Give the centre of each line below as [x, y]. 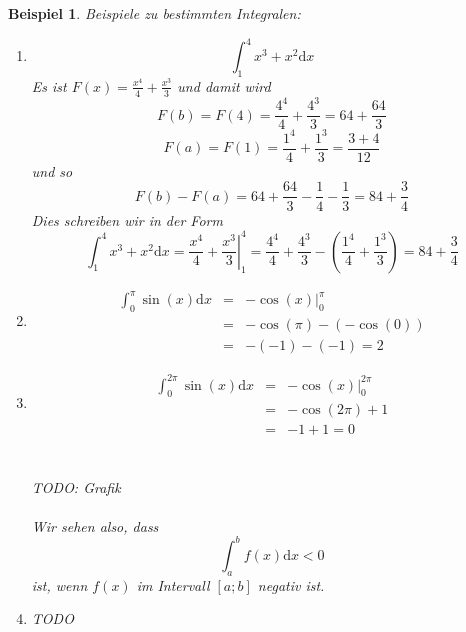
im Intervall [173, 584]
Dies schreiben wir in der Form [127, 219]
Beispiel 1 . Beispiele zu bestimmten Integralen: [154, 13]
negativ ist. [291, 584]
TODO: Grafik [76, 486]
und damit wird [224, 85]
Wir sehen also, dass [95, 525]
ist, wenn [59, 584]
